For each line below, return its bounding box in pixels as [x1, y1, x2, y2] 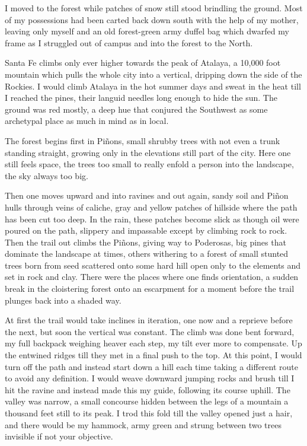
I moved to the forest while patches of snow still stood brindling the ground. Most [5, 2, 303, 14]
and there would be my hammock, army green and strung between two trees [5, 418, 282, 431]
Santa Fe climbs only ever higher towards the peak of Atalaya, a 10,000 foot [5, 56, 281, 69]
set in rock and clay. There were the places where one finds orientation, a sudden [5, 270, 299, 283]
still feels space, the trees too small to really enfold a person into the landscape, [5, 158, 294, 170]
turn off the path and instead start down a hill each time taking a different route [5, 360, 298, 372]
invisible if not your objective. [5, 430, 113, 442]
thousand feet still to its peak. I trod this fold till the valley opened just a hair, [5, 407, 293, 419]
